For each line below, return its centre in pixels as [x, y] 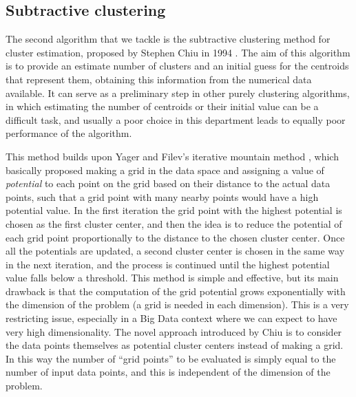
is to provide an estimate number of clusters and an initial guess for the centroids [177, 66]
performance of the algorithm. [69, 133]
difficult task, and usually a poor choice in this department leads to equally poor [176, 119]
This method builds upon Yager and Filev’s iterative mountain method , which [172, 156]
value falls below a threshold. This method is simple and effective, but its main [172, 278]
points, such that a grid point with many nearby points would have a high [162, 196]
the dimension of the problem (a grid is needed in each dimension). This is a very [177, 304]
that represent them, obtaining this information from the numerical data [159, 79]
